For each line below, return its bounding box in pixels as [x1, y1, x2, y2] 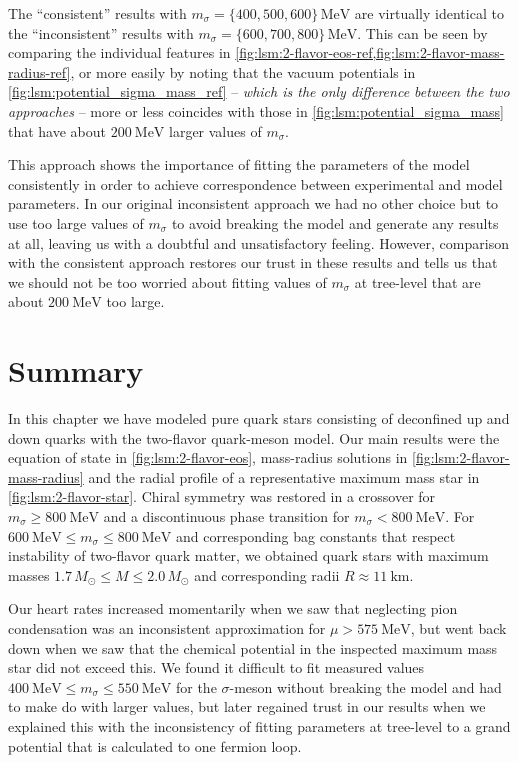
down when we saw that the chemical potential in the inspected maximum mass [8, 637, 498, 658]
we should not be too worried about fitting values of [8, 271, 327, 292]
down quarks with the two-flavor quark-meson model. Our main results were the [8, 427, 500, 448]
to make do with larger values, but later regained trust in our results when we [8, 696, 486, 717]
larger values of [169, 120, 262, 141]
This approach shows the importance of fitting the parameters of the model [8, 154, 470, 175]
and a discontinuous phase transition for [103, 506, 350, 526]
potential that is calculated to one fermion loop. [8, 735, 302, 756]
